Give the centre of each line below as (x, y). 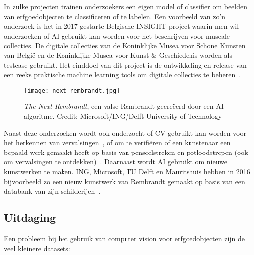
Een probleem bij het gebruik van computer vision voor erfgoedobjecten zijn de (125, 238)
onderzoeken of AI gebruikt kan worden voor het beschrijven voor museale (117, 35)
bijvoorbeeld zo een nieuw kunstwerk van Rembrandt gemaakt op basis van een (125, 181)
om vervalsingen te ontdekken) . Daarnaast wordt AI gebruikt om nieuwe (116, 162)
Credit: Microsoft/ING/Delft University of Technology (139, 116)
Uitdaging (30, 218)
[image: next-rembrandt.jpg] (72, 90)
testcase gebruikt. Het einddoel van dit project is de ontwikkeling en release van (125, 65)
